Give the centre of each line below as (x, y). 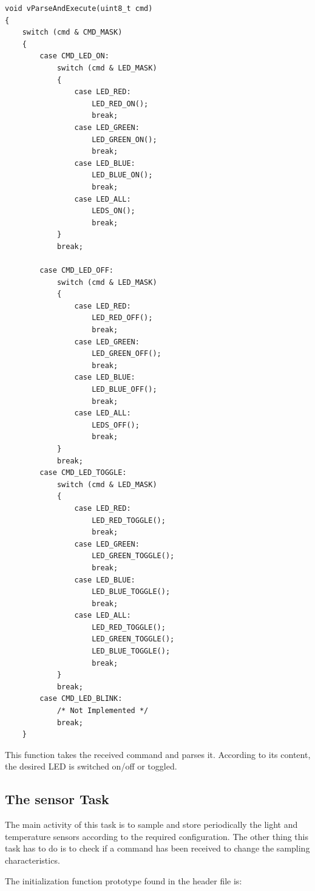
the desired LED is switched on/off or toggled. (91, 766)
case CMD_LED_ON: (74, 56)
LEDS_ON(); (113, 211)
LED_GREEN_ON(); (124, 139)
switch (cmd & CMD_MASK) (72, 32)
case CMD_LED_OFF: (76, 271)
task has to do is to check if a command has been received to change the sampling (157, 848)
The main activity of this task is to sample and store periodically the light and (151, 824)
